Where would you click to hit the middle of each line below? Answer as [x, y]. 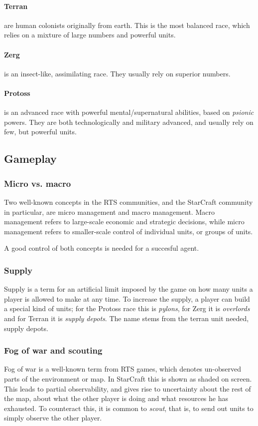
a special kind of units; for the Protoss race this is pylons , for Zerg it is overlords [127, 308]
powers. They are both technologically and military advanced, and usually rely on [129, 122]
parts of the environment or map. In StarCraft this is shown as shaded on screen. [128, 378]
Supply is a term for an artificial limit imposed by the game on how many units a [129, 289]
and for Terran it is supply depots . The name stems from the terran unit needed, [127, 318]
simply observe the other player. [53, 418]
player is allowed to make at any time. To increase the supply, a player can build [127, 298]
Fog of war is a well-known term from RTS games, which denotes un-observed [123, 369]
